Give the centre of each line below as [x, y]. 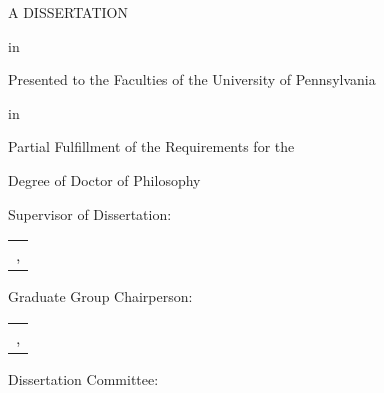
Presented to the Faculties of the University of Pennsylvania [192, 79]
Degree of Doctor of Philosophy [104, 179]
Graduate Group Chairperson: [100, 296]
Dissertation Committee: [83, 378]
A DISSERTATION [68, 12]
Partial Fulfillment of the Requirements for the [151, 146]
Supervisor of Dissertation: [90, 213]
